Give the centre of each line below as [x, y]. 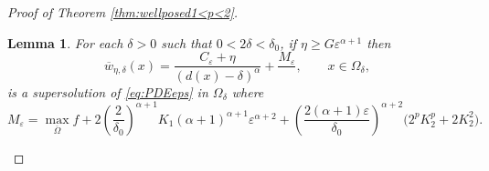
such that [186, 42]
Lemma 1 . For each [65, 42]
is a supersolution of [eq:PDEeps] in [108, 91]
